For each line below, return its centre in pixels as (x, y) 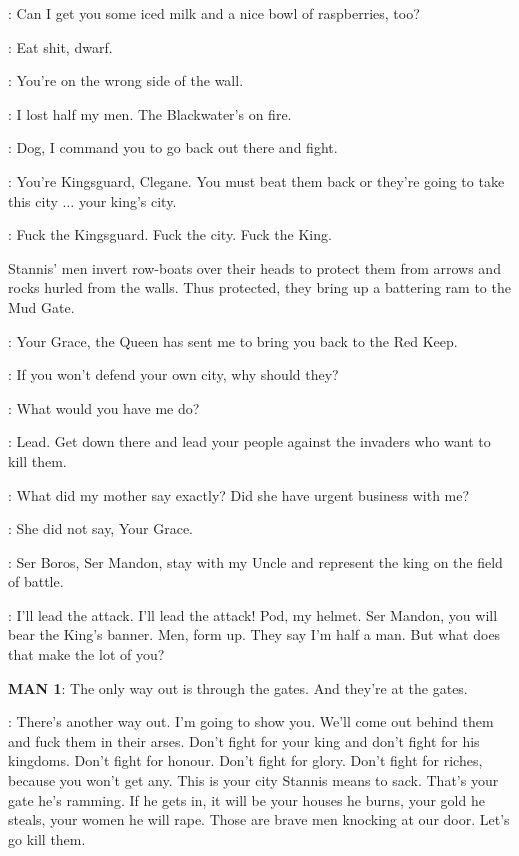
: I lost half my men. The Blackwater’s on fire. (150, 113)
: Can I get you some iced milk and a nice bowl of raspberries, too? (214, 13)
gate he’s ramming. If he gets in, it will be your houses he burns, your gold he (246, 799)
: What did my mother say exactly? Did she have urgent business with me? (239, 494)
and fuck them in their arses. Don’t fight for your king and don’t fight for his (244, 740)
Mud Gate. (41, 306)
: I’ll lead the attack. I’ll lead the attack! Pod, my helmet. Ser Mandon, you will (253, 614)
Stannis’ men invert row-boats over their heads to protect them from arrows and (254, 267)
